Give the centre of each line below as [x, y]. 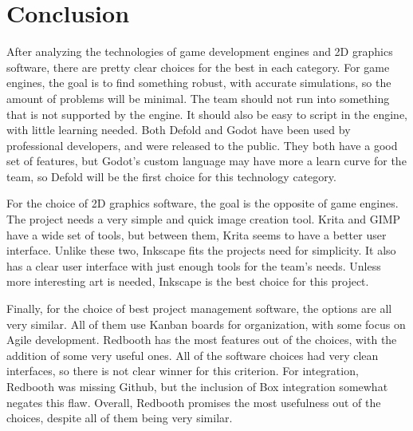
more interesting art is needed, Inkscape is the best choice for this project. [188, 281]
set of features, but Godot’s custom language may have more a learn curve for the [206, 161]
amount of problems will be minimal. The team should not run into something [198, 98]
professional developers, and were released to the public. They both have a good [202, 145]
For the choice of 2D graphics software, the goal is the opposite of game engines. [203, 203]
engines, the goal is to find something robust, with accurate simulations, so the [199, 83]
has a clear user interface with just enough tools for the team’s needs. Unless [194, 265]
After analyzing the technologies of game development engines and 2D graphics [200, 51]
